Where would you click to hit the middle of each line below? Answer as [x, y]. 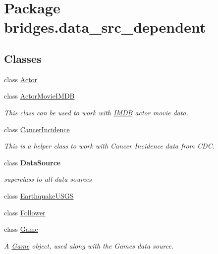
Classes [23, 58]
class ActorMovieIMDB [39, 96]
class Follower [25, 212]
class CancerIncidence [37, 129]
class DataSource [32, 162]
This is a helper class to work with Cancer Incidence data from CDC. [109, 146]
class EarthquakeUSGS [39, 195]
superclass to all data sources [48, 179]
